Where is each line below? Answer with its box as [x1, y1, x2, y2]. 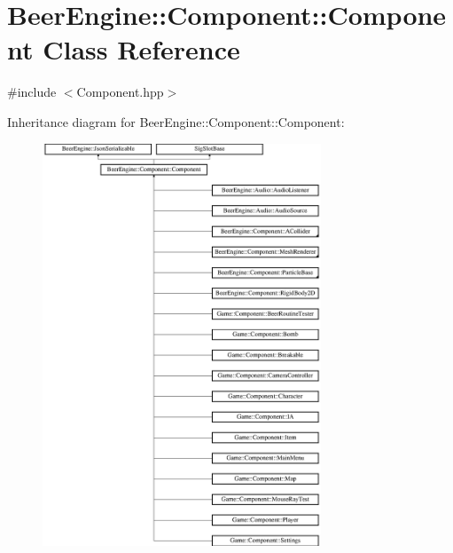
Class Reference [43, 31, 240, 67]
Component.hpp [76, 83, 164, 101]
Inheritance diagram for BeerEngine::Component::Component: [7, 112, 345, 130]
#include [7, 83, 57, 101]
